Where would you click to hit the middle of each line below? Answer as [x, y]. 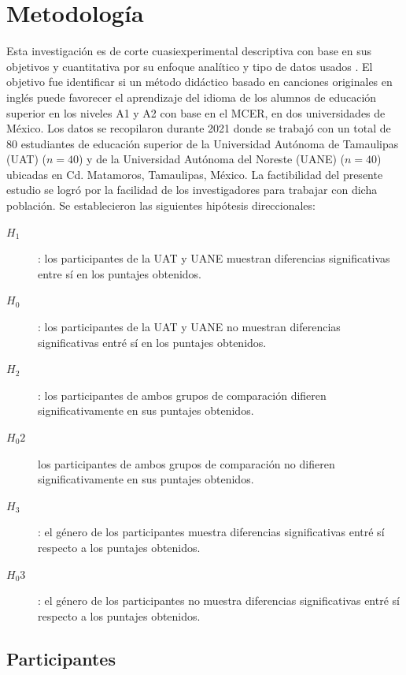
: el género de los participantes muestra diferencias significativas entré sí [211, 532]
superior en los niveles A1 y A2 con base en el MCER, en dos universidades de [196, 112]
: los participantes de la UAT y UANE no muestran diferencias [189, 327]
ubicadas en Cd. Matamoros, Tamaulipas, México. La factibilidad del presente [195, 174]
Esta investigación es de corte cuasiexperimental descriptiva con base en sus [189, 51]
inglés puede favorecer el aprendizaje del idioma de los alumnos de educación [192, 97]
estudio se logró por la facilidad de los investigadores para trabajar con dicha [192, 190]
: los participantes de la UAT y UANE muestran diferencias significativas [214, 258]
